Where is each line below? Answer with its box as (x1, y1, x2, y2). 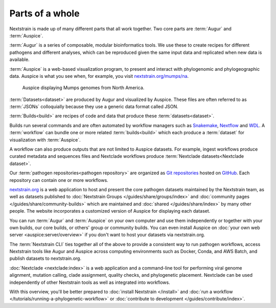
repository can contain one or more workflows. (9, 177, 108, 183)
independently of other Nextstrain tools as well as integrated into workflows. (9, 279, 171, 285)
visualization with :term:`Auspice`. (9, 136, 81, 143)
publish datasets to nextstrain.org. (9, 255, 82, 261)
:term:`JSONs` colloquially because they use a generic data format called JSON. (9, 104, 178, 110)
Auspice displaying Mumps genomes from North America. (22, 85, 145, 91)
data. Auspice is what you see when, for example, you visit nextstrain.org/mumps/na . (9, 73, 189, 79)
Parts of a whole (9, 8, 80, 19)
